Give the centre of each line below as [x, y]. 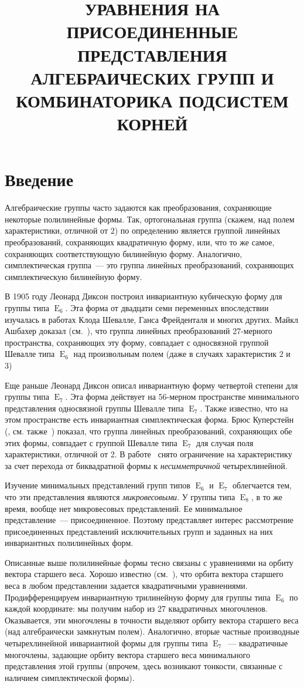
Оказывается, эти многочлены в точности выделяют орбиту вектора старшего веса [152, 620]
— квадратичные [258, 643]
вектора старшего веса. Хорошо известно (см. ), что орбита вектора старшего [144, 574]
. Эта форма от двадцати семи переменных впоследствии [167, 308]
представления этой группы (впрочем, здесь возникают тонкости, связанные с [144, 666]
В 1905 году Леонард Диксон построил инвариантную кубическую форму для [144, 296]
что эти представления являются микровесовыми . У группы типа [120, 496]
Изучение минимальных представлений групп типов [98, 485]
